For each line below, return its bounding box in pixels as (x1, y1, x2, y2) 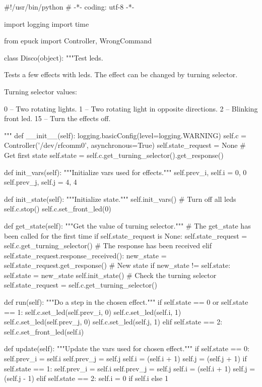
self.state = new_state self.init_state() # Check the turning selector (4, 269, 217, 280)
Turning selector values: (4, 86, 77, 96)
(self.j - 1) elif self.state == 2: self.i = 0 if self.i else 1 (4, 373, 168, 383)
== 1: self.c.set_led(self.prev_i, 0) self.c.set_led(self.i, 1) (4, 306, 181, 317)
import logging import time (4, 18, 89, 29)
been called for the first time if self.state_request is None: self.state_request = (4, 230, 247, 241)
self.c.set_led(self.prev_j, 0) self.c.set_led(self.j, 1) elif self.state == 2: (4, 316, 223, 327)
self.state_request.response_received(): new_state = (4, 250, 167, 260)
